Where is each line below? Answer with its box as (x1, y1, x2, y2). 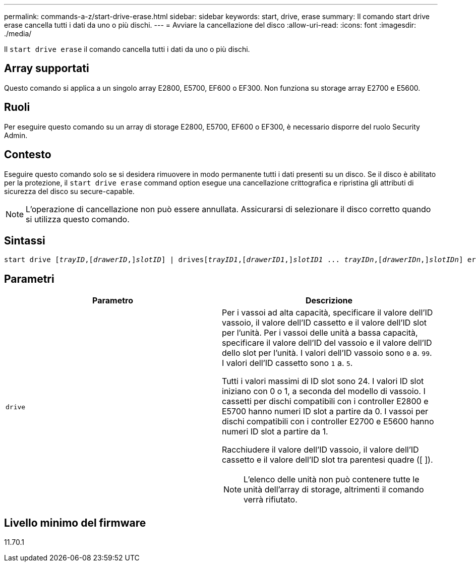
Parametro (92, 295, 133, 306)
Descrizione (305, 295, 353, 306)
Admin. (4, 131, 28, 140)
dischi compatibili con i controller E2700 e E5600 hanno (222, 416, 434, 427)
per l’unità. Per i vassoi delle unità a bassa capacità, (222, 328, 418, 338)
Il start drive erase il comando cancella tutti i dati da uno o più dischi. (4, 45, 250, 53)
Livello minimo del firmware (4, 516, 146, 529)
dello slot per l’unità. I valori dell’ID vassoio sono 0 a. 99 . (222, 348, 432, 358)
